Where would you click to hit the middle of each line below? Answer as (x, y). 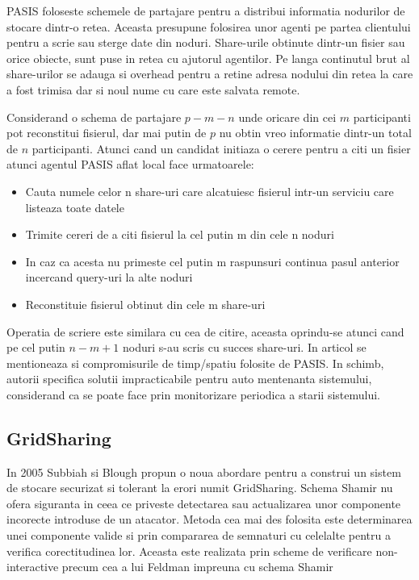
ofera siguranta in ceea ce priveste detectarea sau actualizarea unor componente (204, 503)
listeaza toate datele (75, 207)
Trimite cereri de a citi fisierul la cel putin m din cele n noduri (180, 234)
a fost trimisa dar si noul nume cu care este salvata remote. (153, 89)
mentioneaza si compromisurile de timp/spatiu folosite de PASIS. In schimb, (195, 363)
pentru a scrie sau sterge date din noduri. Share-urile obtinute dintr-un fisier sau (206, 42)
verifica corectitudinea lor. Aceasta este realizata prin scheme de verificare (189, 551)
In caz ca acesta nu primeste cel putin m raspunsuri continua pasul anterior (212, 261)
